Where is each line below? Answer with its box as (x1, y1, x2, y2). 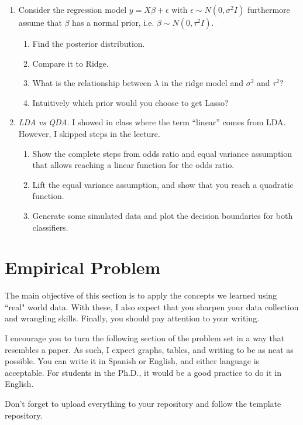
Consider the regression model (18, 4, 127, 15)
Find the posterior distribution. (32, 37, 145, 49)
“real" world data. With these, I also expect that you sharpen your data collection (5, 300, 299, 313)
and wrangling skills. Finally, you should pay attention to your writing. (5, 312, 260, 324)
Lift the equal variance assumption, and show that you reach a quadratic (32, 178, 294, 190)
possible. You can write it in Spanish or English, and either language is (5, 355, 260, 367)
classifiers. (32, 221, 68, 233)
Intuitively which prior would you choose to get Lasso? (32, 96, 229, 108)
